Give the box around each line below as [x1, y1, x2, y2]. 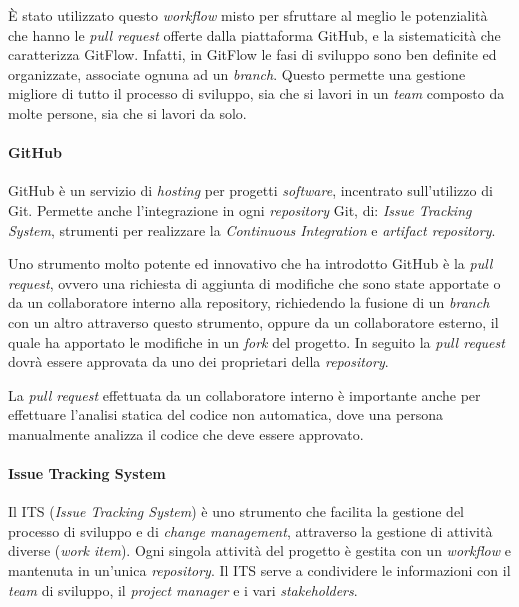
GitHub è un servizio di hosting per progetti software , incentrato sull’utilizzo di [8, 180, 493, 201]
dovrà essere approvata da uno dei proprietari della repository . [8, 351, 389, 372]
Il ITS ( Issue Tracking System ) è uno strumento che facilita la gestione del [8, 501, 465, 522]
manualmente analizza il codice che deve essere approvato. [8, 423, 364, 444]
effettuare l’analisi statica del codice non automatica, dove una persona [8, 404, 444, 425]
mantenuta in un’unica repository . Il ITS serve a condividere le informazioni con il [8, 560, 511, 581]
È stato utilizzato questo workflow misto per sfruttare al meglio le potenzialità [8, 5, 488, 25]
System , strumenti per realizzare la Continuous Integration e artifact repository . [8, 219, 496, 240]
